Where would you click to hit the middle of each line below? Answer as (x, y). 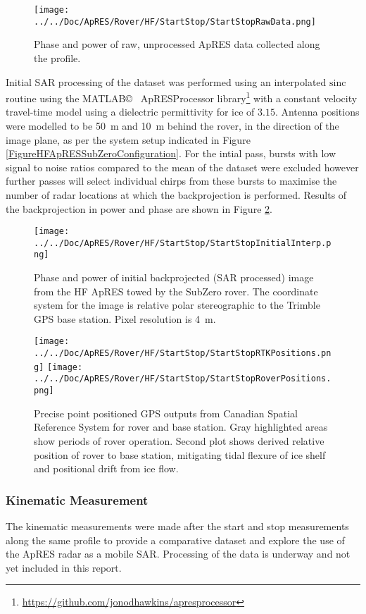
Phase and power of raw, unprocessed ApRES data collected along (177, 44)
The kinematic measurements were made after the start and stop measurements (177, 526)
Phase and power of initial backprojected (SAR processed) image (174, 277)
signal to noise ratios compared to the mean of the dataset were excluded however (182, 167)
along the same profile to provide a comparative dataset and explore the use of (175, 540)
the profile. (57, 57)
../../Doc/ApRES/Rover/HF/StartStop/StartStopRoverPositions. (183, 379)
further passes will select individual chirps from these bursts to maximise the (171, 181)
